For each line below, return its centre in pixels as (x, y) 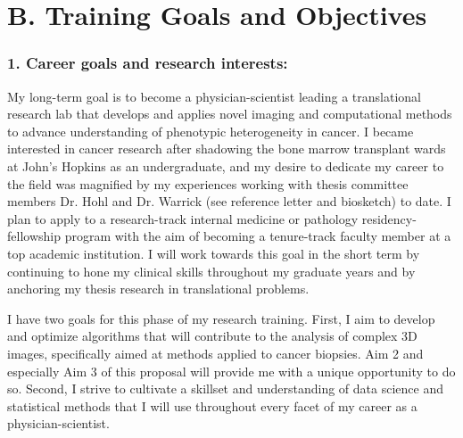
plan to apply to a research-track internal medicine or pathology (183, 218)
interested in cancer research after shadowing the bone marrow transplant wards (227, 149)
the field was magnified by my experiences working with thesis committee (208, 183)
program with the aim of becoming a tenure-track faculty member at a (258, 236)
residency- (389, 218)
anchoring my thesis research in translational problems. (158, 289)
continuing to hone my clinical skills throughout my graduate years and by (211, 271)
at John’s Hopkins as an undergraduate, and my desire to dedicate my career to (226, 165)
